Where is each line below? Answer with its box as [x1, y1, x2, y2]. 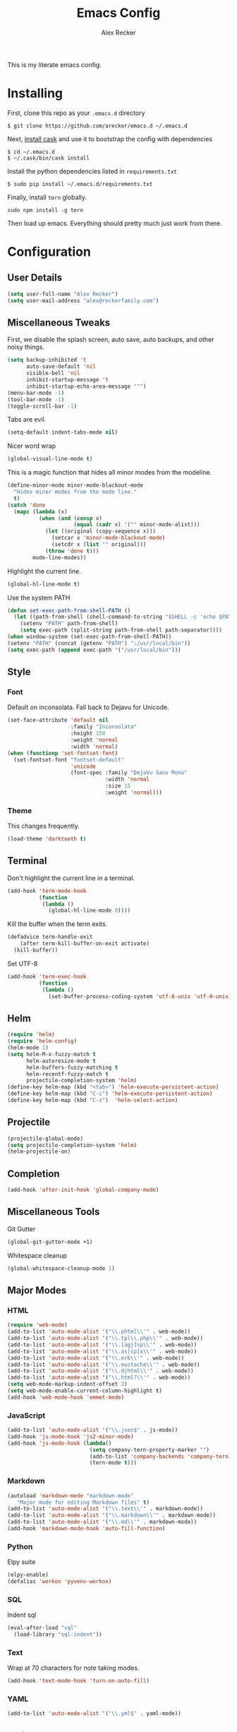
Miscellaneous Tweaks [7, 316, 111, 329]
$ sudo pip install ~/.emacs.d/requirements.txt [7, 180, 153, 188]
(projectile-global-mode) [7, 1135, 83, 1142]
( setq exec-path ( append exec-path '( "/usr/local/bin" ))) [7, 646, 181, 653]
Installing [7, 85, 63, 102]
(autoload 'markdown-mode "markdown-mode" [7, 1492, 134, 1499]
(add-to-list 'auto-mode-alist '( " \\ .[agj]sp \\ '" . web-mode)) [7, 1341, 197, 1348]
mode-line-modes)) [32, 554, 87, 561]
